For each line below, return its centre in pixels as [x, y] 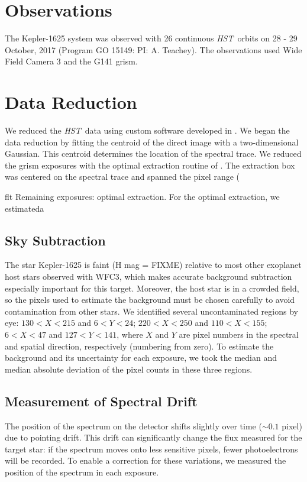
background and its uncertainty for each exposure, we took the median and [141, 358]
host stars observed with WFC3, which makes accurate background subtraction [148, 276]
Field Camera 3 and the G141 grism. [71, 61]
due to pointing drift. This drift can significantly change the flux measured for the [153, 437]
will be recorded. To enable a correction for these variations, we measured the [146, 460]
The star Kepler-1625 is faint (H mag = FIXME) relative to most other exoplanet [153, 265]
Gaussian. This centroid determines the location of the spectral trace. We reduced [153, 153]
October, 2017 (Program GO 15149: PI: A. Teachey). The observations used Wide [153, 49]
